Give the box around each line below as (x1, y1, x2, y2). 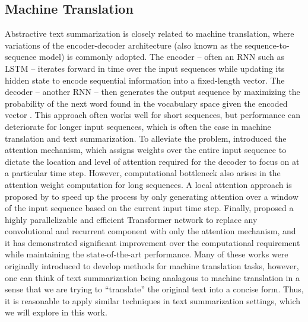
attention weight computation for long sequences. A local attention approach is (5, 178, 292, 190)
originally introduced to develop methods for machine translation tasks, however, (5, 260, 299, 272)
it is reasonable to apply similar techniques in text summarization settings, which (5, 294, 301, 307)
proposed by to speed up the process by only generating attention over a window (5, 190, 299, 202)
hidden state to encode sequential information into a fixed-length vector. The (5, 74, 285, 86)
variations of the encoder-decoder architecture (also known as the (5, 39, 242, 51)
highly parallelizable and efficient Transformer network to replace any (5, 213, 258, 225)
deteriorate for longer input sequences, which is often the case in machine (5, 120, 271, 132)
